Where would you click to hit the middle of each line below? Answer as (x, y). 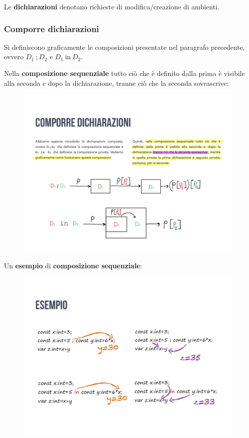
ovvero (14, 56)
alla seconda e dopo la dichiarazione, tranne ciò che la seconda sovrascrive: (116, 83)
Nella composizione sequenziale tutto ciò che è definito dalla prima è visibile (124, 73)
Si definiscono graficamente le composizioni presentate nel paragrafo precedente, (124, 47)
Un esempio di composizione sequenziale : (73, 265)
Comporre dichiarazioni (52, 28)
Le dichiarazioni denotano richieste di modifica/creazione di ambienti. (112, 6)
